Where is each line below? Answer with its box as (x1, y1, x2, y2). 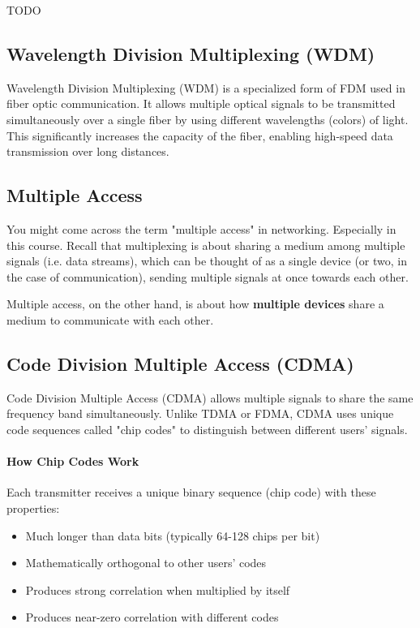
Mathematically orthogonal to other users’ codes (25, 554, 267, 571)
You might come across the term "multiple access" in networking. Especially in (6, 220, 396, 237)
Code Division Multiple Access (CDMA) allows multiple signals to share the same (6, 389, 414, 406)
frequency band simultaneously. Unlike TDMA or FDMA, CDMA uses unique (6, 405, 394, 422)
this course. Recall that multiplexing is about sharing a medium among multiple (6, 236, 405, 253)
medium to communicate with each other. (6, 311, 214, 328)
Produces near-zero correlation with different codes (25, 609, 279, 626)
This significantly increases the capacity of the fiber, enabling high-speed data (6, 127, 393, 144)
